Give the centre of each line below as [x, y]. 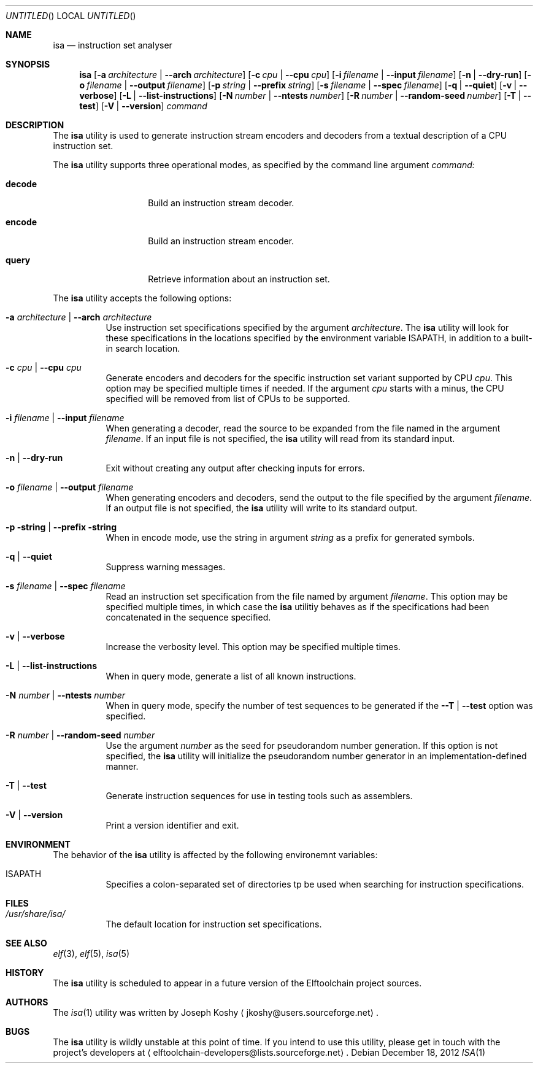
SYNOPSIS [28, 64]
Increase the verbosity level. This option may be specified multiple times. [253, 647]
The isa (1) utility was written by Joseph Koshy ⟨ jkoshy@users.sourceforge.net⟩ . [216, 1012]
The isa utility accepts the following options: [142, 298]
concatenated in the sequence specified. [188, 617]
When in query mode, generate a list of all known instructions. [231, 676]
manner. [122, 766]
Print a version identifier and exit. [172, 825]
